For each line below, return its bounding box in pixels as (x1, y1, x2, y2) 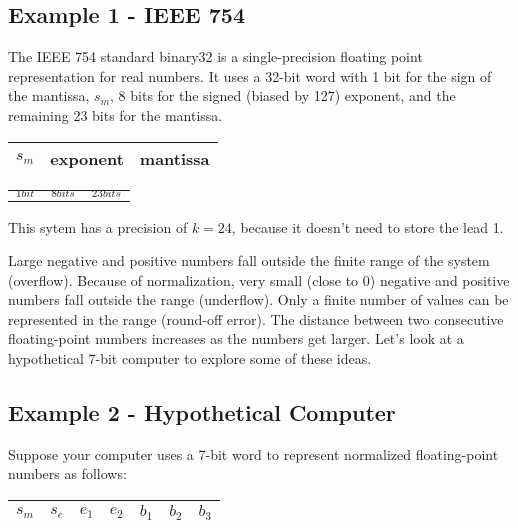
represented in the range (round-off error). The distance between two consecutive (8, 308, 504, 329)
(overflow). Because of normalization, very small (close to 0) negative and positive (8, 269, 510, 290)
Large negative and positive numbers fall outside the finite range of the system (8, 250, 490, 271)
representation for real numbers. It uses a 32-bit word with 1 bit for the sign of (8, 65, 492, 86)
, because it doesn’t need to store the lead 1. (231, 216, 504, 237)
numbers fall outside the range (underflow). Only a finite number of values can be (8, 289, 509, 310)
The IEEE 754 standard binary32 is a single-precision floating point (8, 46, 423, 67)
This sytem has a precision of (8, 216, 188, 237)
